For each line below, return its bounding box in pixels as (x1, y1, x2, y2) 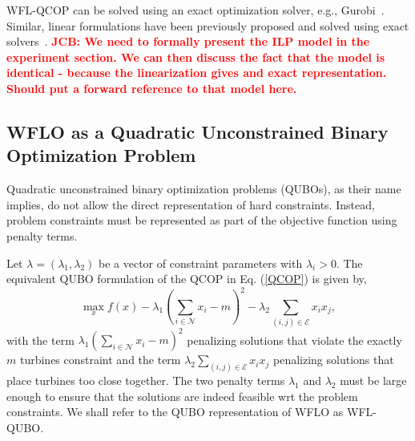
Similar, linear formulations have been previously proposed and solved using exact (6, 17, 409, 34)
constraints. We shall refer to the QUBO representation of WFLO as (6, 403, 344, 420)
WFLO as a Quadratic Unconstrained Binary (6, 119, 389, 144)
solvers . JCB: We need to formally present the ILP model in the (6, 33, 370, 50)
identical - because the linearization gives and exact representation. (6, 64, 387, 81)
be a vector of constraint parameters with (98, 254, 303, 271)
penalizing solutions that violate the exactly (187, 331, 402, 348)
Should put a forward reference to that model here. (6, 79, 297, 96)
